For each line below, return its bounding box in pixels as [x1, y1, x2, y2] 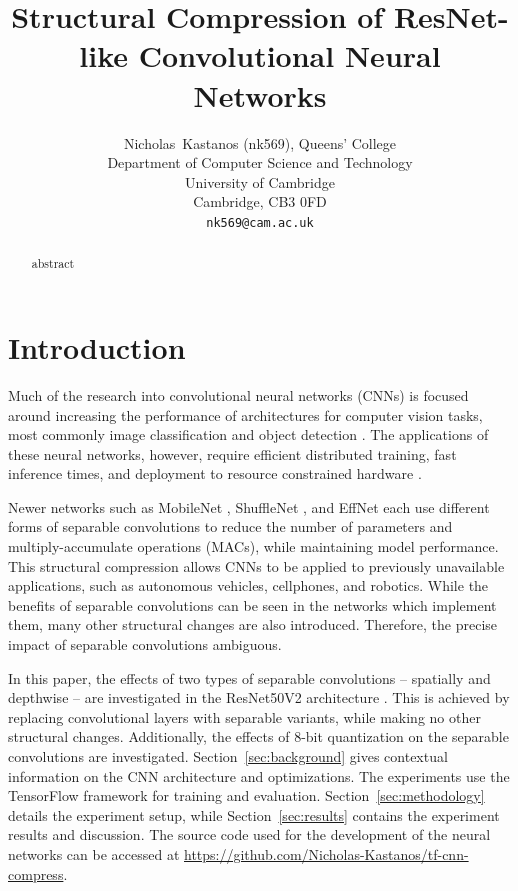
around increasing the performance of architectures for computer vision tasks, [8, 404, 483, 425]
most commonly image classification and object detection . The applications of [8, 424, 489, 445]
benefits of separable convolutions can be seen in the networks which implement [8, 594, 497, 615]
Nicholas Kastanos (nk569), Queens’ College [123, 132, 397, 153]
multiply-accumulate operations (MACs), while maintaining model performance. [8, 536, 499, 557]
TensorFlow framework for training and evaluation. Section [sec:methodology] [8, 785, 485, 806]
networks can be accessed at [8, 843, 180, 864]
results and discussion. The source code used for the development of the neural [8, 824, 491, 845]
